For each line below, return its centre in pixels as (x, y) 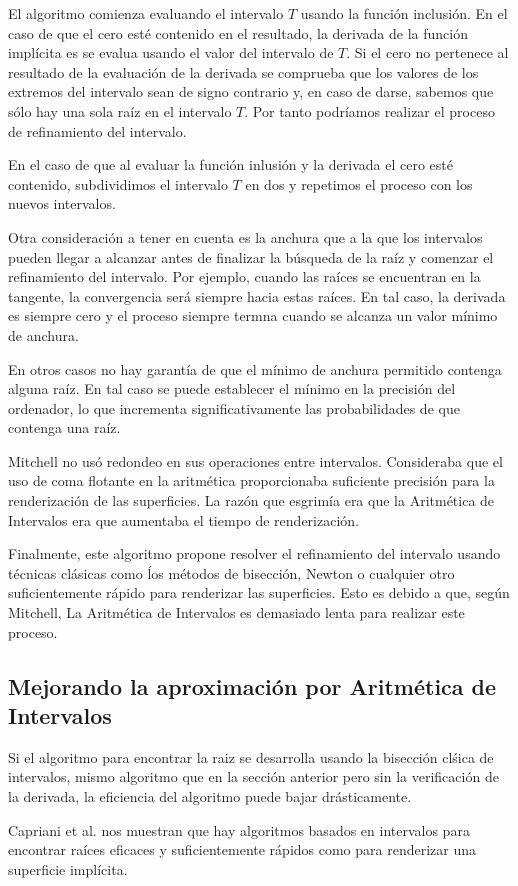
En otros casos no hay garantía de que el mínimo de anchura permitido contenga (255, 368)
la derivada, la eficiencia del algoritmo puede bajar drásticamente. (210, 796)
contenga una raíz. (64, 427)
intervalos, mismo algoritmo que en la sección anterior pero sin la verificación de (253, 776)
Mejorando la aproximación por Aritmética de (252, 685)
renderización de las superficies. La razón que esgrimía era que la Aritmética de (251, 500)
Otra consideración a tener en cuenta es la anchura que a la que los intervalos (245, 236)
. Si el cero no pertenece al (427, 52)
